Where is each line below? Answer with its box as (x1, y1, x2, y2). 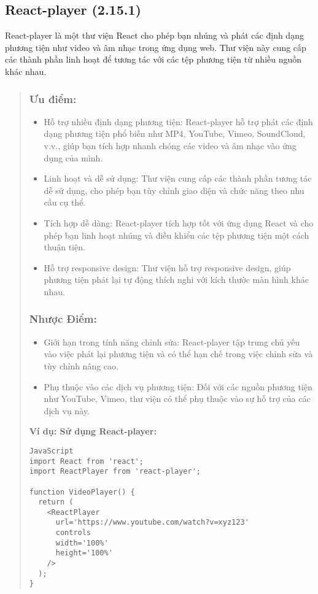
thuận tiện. (44, 241, 85, 253)
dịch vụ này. (44, 404, 90, 417)
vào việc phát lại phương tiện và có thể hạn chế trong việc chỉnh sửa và (44, 347, 313, 360)
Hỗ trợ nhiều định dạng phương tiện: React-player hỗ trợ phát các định (44, 115, 313, 128)
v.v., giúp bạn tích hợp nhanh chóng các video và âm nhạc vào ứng (44, 139, 297, 152)
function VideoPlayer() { (29, 487, 135, 496)
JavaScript (29, 446, 74, 455)
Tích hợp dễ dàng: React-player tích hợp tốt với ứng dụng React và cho (44, 216, 314, 229)
